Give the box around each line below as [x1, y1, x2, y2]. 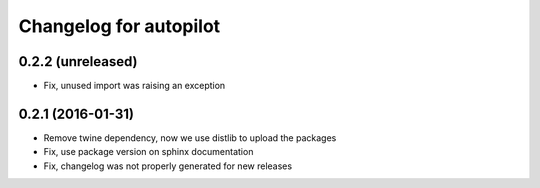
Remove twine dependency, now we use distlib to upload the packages [43, 131, 337, 144]
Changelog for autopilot [18, 15, 221, 37]
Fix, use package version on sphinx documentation [43, 146, 254, 158]
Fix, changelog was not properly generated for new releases [43, 160, 293, 172]
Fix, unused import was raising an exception [43, 80, 226, 92]
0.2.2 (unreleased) [18, 53, 139, 70]
